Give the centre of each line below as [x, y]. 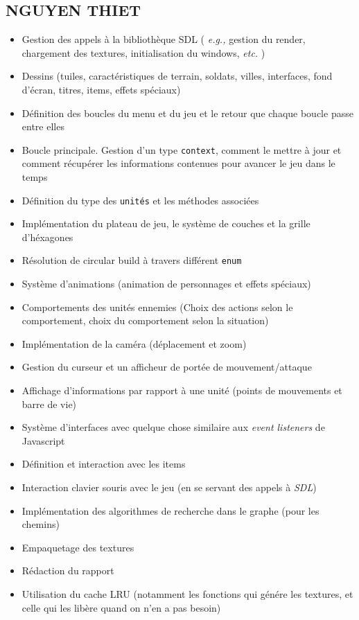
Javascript [43, 440]
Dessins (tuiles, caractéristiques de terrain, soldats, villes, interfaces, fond [177, 76]
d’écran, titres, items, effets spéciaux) [101, 89]
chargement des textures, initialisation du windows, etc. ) [143, 52]
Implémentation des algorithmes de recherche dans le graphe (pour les [170, 510]
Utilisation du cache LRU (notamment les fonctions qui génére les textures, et [187, 594]
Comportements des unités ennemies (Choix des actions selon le [157, 307]
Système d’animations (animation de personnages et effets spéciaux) [166, 284]
